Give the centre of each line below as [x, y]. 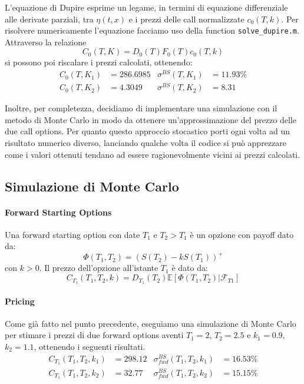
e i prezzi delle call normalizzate [186, 19]
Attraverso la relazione [46, 42]
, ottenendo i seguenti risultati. [90, 346]
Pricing [20, 301]
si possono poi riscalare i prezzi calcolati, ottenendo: [99, 62]
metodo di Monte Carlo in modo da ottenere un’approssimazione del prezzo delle [151, 119]
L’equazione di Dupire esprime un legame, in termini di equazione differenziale [146, 7]
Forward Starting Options [58, 212]
